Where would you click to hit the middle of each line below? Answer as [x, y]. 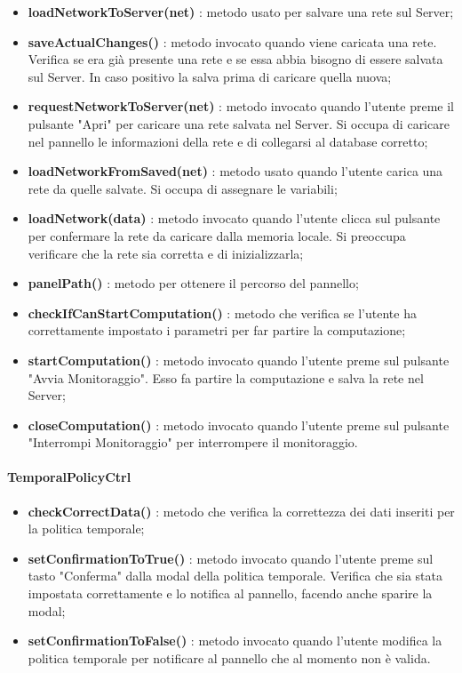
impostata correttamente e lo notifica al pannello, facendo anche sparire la [230, 593]
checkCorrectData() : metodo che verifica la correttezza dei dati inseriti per [241, 511]
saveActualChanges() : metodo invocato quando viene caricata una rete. [232, 41]
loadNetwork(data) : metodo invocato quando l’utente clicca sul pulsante [234, 218]
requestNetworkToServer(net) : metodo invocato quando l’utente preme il [241, 106]
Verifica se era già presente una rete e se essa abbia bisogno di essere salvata [235, 59]
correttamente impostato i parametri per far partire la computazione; [217, 330]
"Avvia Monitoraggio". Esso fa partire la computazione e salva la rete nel [226, 377]
